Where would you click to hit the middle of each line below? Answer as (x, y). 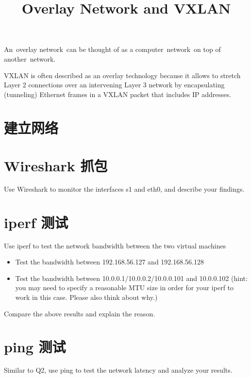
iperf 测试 (36, 222)
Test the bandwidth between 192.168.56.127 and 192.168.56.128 (110, 262)
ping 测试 (35, 347)
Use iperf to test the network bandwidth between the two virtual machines (115, 245)
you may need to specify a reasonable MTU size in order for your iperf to (125, 288)
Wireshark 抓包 (56, 165)
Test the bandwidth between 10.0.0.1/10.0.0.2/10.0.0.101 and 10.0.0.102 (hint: (131, 278)
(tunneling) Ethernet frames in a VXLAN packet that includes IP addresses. (118, 94)
